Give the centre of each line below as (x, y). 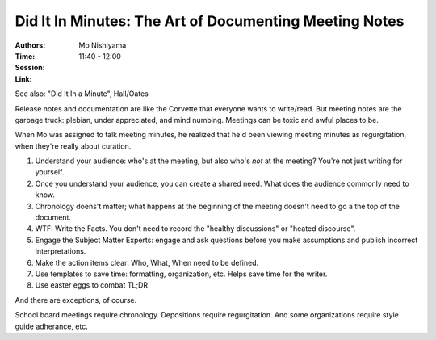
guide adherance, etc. (51, 326)
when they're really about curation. (73, 146)
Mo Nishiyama (103, 45)
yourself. (50, 172)
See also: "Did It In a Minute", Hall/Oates (82, 94)
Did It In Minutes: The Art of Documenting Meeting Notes (210, 21)
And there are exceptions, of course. (76, 300)
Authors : (30, 45)
